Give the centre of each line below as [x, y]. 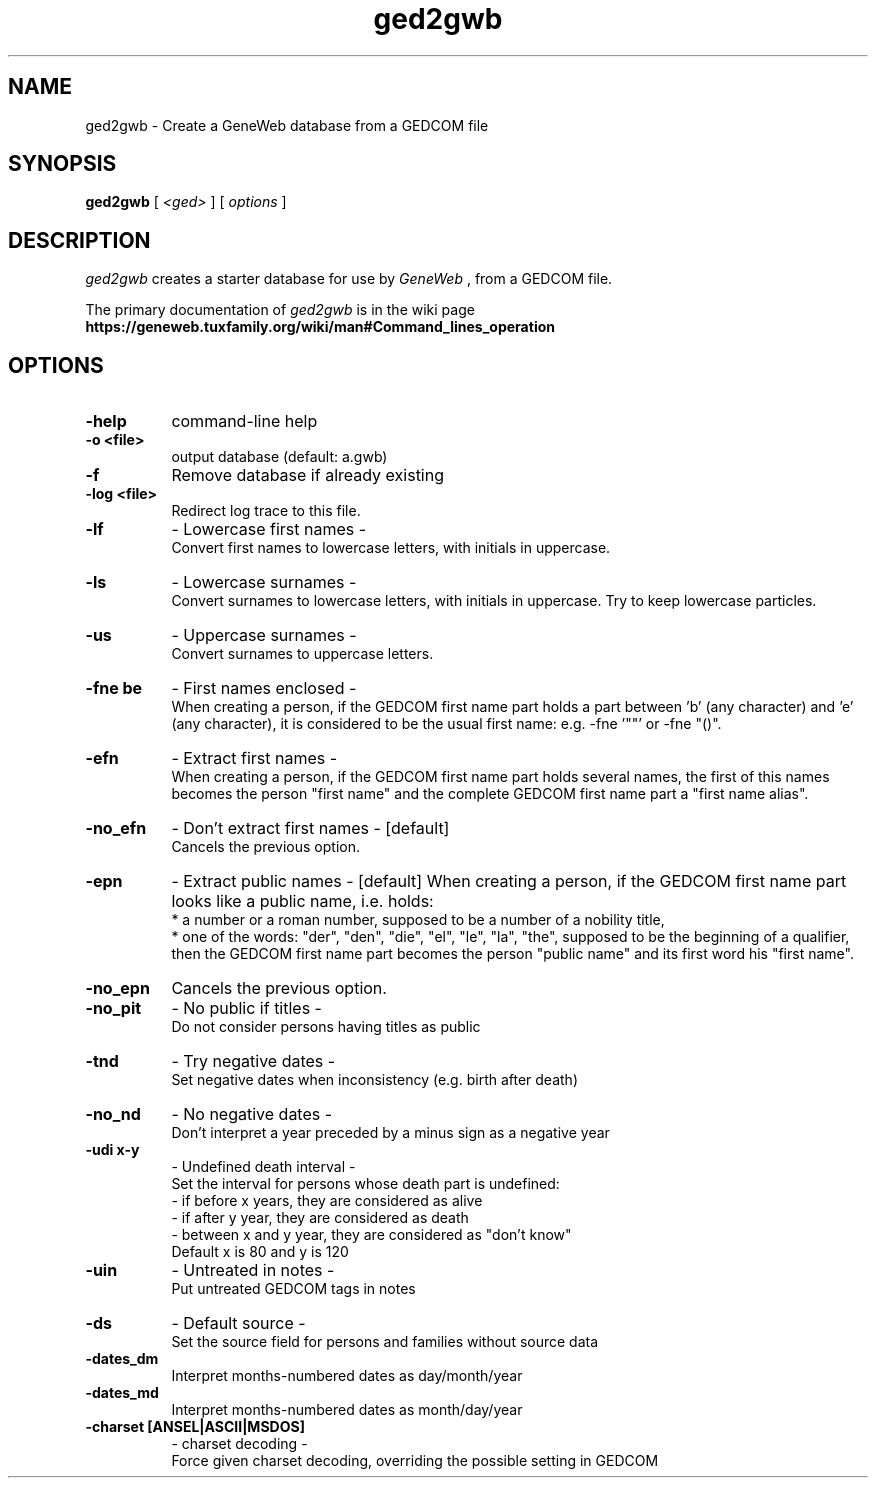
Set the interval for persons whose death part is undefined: [365, 1184]
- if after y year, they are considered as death [320, 1218]
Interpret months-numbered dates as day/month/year [347, 1376]
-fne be [114, 688]
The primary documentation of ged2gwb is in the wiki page [280, 310]
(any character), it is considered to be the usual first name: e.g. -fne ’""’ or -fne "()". [446, 724]
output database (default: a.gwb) [279, 457]
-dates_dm [122, 1359]
